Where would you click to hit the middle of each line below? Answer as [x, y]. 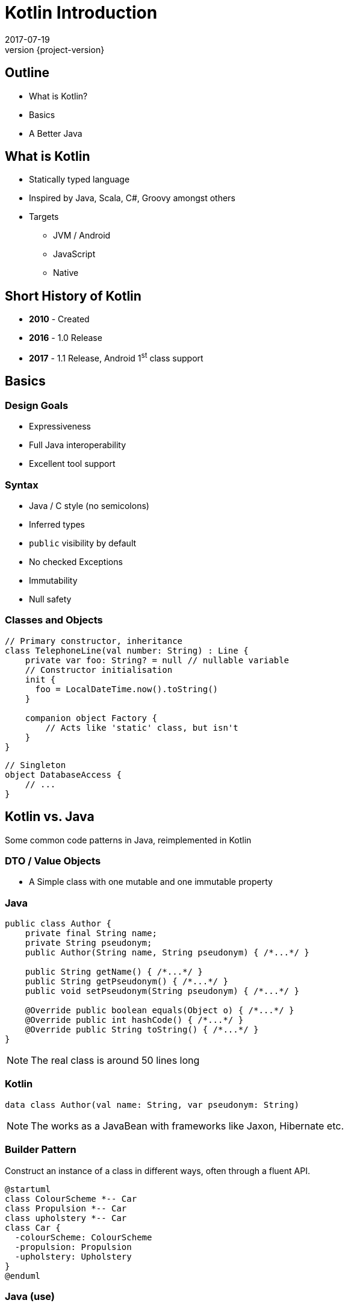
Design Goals [37, 405]
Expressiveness [60, 426]
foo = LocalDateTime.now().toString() [127, 689]
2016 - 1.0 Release [66, 338]
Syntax [22, 485]
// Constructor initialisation [99, 670]
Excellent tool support [72, 464]
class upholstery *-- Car [66, 1218]
